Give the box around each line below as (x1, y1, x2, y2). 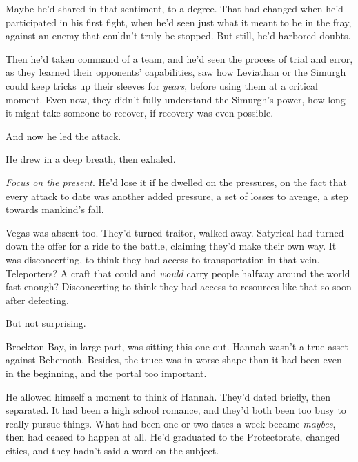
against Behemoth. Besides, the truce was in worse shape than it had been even (6, 352, 342, 367)
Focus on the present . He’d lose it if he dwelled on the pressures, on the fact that (6, 174, 347, 189)
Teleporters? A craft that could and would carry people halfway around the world (6, 265, 350, 280)
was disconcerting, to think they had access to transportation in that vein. (6, 252, 320, 266)
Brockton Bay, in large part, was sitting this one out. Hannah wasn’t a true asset (6, 339, 348, 353)
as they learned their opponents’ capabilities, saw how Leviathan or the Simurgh (6, 65, 346, 79)
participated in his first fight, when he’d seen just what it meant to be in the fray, (6, 14, 352, 29)
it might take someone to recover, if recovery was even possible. (6, 106, 274, 120)
